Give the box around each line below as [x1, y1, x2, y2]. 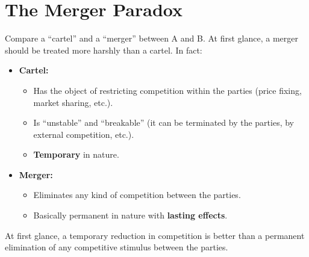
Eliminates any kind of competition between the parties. [33, 188, 241, 201]
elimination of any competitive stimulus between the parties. [5, 241, 228, 253]
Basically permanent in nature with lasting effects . [33, 209, 228, 221]
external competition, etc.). [33, 128, 134, 140]
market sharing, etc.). [33, 96, 113, 108]
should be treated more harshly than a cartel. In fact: [5, 43, 202, 56]
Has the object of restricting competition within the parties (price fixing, [33, 84, 302, 96]
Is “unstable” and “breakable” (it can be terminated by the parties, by [33, 116, 294, 129]
